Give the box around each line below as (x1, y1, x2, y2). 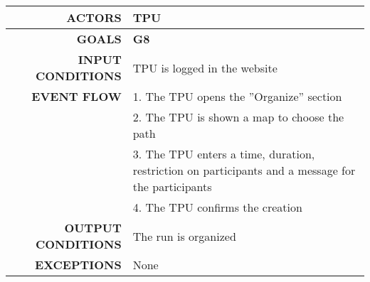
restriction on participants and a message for (132, 162, 356, 178)
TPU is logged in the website (132, 59, 277, 76)
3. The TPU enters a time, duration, (132, 146, 315, 162)
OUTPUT (64, 219, 122, 236)
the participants (132, 178, 212, 195)
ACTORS (66, 9, 122, 26)
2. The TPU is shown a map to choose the (132, 109, 344, 125)
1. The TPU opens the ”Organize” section (132, 88, 342, 104)
